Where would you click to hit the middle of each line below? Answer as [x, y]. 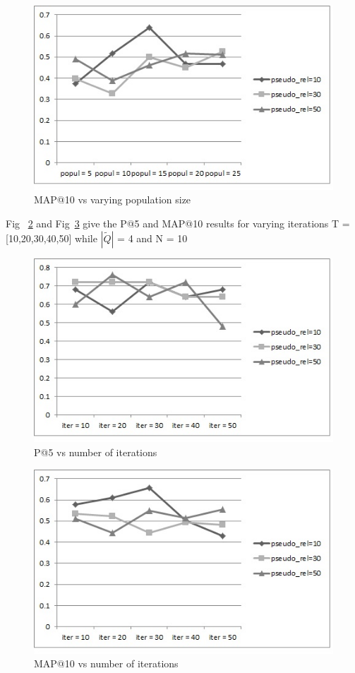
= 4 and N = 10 [152, 238]
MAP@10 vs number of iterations [106, 663]
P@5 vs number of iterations [96, 452]
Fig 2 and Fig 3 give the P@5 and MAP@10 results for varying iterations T [173, 224]
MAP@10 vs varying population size [113, 199]
